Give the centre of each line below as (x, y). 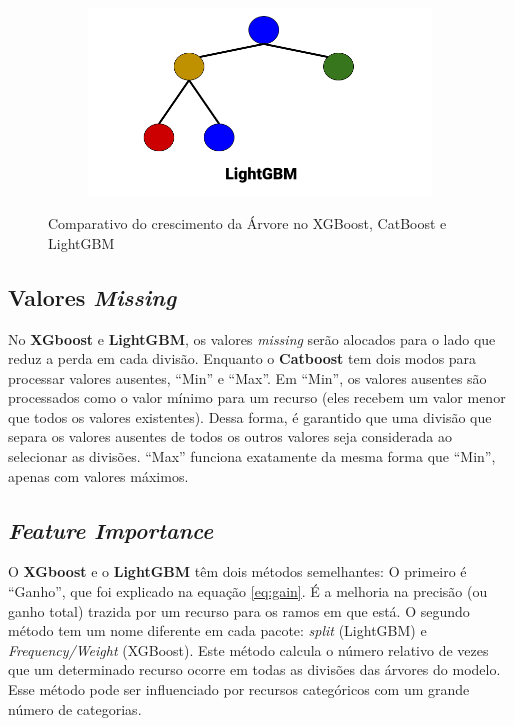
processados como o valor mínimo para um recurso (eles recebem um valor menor (257, 397)
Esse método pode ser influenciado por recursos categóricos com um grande (239, 689)
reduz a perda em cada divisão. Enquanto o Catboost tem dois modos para (242, 358)
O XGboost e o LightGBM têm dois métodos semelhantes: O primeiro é (237, 571)
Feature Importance (111, 529)
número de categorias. (75, 708)
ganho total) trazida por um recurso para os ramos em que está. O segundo (239, 610)
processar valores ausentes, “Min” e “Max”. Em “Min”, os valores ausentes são (247, 377)
